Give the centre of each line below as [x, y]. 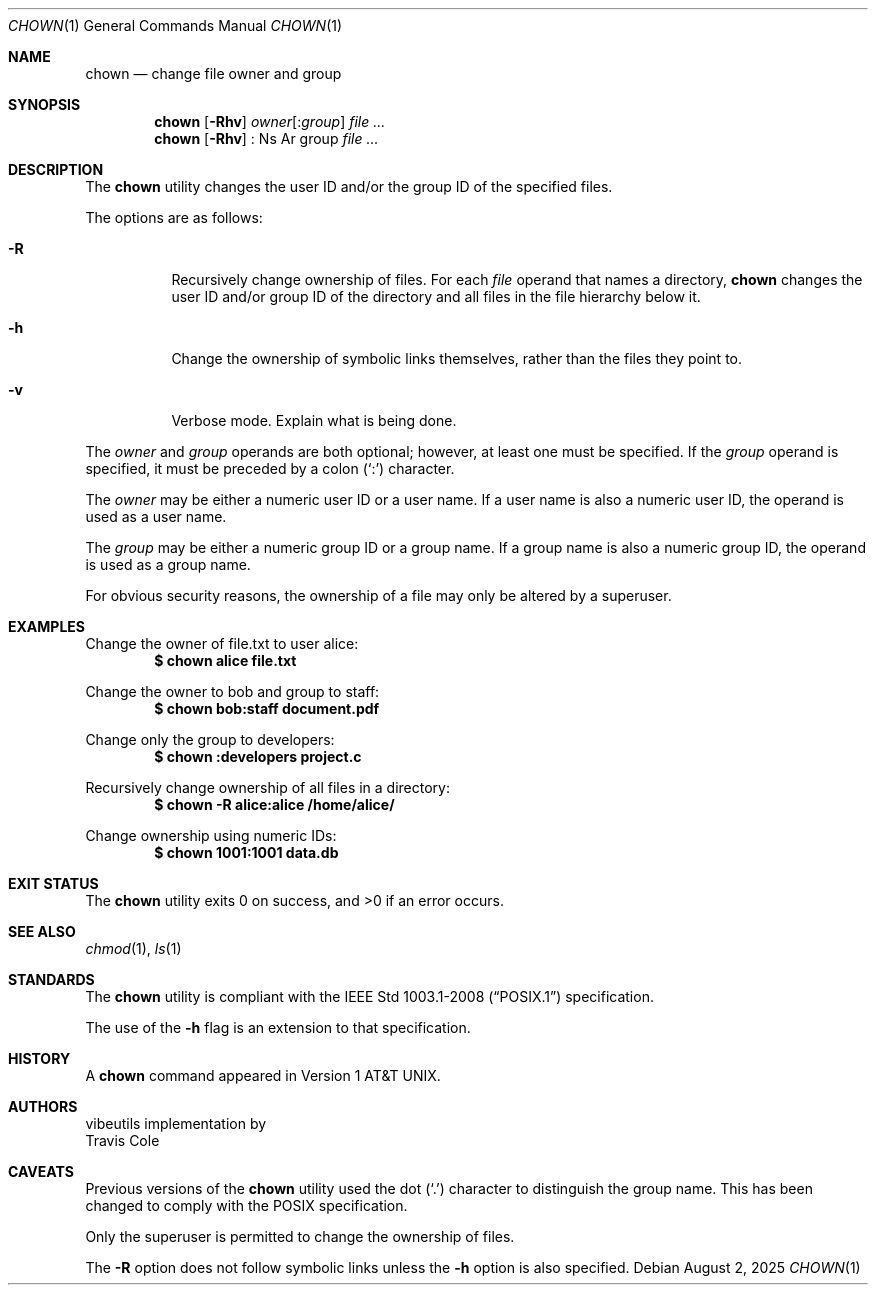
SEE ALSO [42, 931]
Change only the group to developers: [210, 739]
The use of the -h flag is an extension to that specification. [278, 1027]
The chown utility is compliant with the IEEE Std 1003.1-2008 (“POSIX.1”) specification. [369, 996]
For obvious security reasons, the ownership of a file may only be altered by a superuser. [378, 595]
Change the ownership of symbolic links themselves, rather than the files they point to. [457, 358]
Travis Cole [122, 1140]
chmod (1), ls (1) [133, 948]
